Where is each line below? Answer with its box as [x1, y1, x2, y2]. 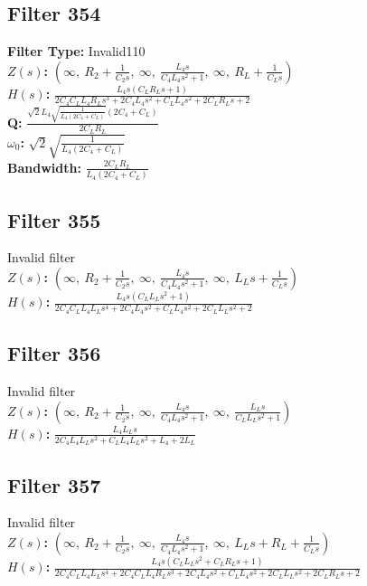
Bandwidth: [7, 157, 81, 176]
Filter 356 [7, 339, 101, 367]
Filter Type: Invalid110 [7, 42, 146, 61]
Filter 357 [7, 470, 101, 498]
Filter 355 [7, 205, 101, 233]
